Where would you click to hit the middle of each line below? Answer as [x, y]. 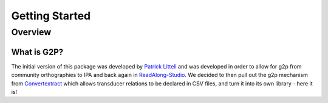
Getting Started [51, 16]
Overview [31, 32]
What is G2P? [37, 52]
